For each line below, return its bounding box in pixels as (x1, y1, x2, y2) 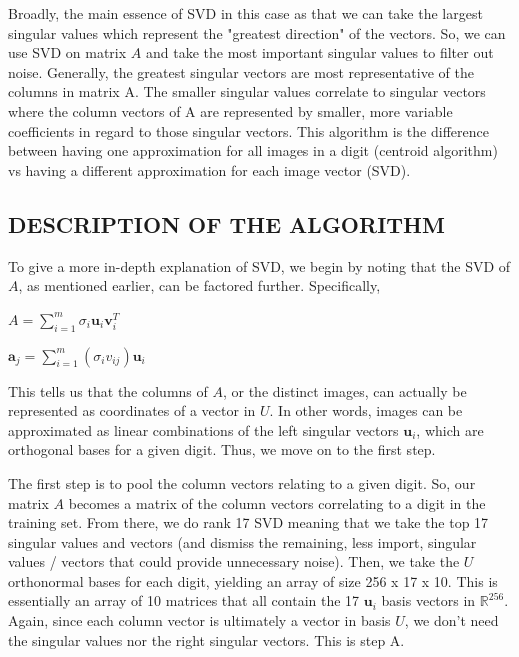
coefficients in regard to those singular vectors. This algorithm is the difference (8, 120, 489, 141)
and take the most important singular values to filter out (145, 42, 494, 63)
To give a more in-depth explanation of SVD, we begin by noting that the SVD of (8, 255, 511, 276)
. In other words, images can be (269, 400, 463, 421)
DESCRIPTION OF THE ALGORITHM (8, 208, 445, 239)
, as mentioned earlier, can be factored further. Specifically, (18, 275, 381, 296)
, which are (416, 419, 484, 440)
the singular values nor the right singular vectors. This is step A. (8, 629, 405, 650)
